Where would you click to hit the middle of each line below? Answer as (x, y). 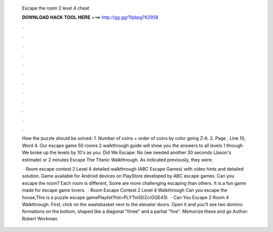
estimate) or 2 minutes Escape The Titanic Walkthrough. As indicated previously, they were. (118, 160)
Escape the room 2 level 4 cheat (56, 8)
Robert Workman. (40, 218)
